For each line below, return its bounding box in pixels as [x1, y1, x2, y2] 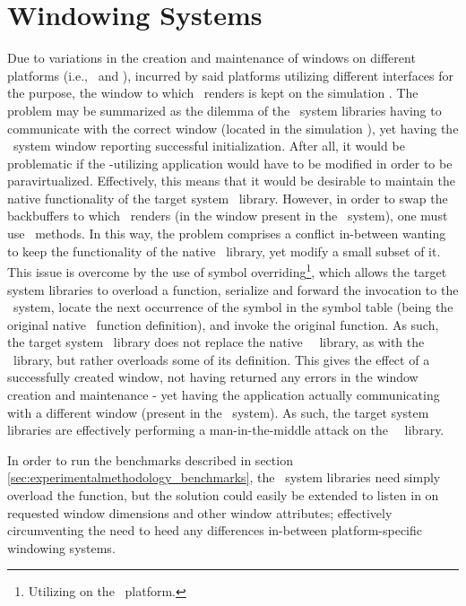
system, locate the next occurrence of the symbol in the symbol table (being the [13, 298, 453, 316]
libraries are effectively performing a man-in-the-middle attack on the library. [7, 420, 444, 439]
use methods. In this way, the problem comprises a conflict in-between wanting [7, 224, 446, 243]
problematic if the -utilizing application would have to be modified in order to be [7, 153, 453, 172]
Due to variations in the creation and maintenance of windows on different [7, 48, 416, 67]
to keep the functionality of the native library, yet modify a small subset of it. [7, 241, 441, 260]
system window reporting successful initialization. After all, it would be [13, 136, 405, 155]
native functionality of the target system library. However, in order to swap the [7, 188, 448, 207]
